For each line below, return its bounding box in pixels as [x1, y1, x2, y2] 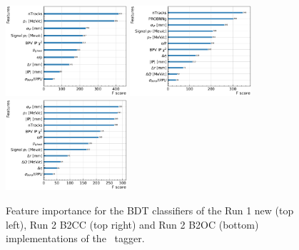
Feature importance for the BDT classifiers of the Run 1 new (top [6, 202, 294, 217]
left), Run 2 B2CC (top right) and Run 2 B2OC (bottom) [6, 217, 259, 231]
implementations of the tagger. [6, 231, 145, 246]
